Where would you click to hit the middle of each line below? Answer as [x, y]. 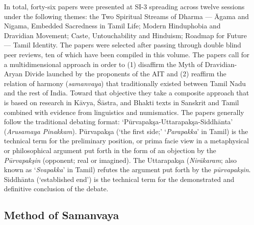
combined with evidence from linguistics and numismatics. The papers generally [124, 112]
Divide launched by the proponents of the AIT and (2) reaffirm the [126, 74]
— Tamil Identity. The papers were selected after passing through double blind [123, 45]
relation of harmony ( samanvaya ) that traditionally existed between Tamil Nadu [125, 83]
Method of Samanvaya [62, 215]
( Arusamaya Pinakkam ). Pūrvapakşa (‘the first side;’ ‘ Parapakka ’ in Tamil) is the [126, 131]
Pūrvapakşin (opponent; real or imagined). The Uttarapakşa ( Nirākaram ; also [120, 160]
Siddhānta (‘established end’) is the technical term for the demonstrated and [119, 179]
